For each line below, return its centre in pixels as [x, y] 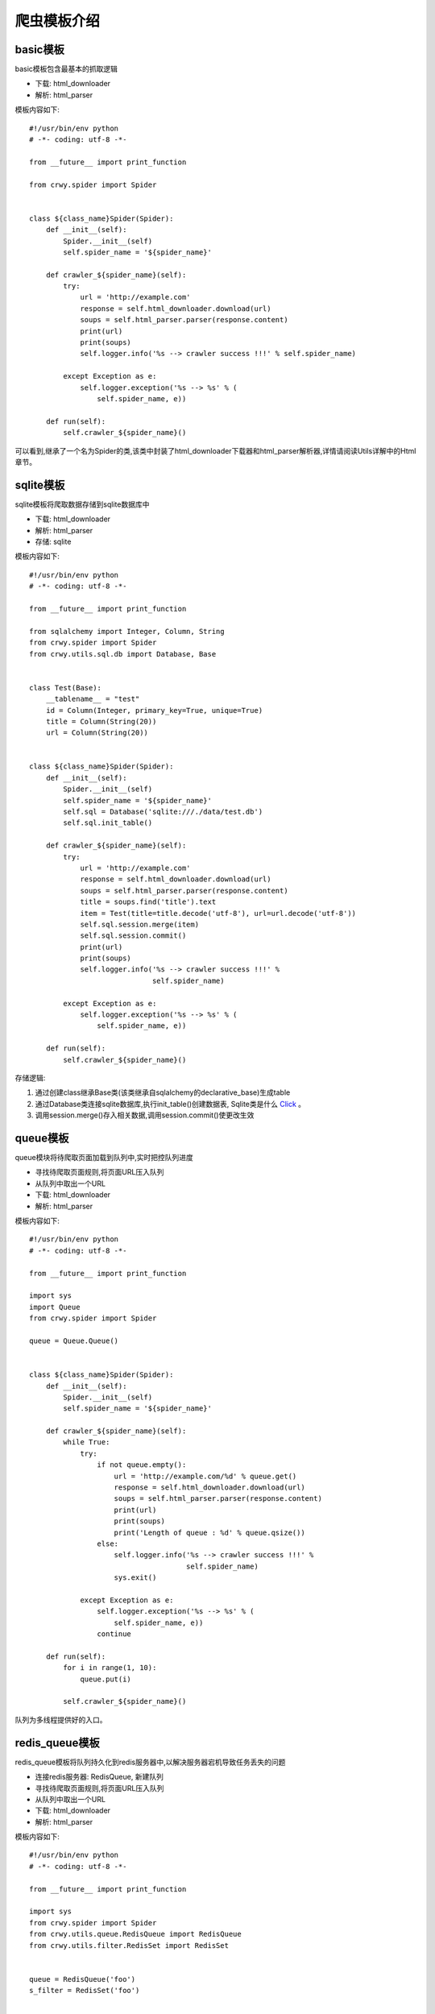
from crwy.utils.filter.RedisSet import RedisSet [129, 1945]
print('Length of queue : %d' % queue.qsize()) [209, 1532]
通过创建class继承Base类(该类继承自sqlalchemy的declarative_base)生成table [163, 1092]
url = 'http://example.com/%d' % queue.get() [205, 1476]
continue [114, 1634]
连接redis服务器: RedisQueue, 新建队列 [99, 1777]
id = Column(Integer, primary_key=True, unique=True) [154, 710]
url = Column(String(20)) [97, 733]
